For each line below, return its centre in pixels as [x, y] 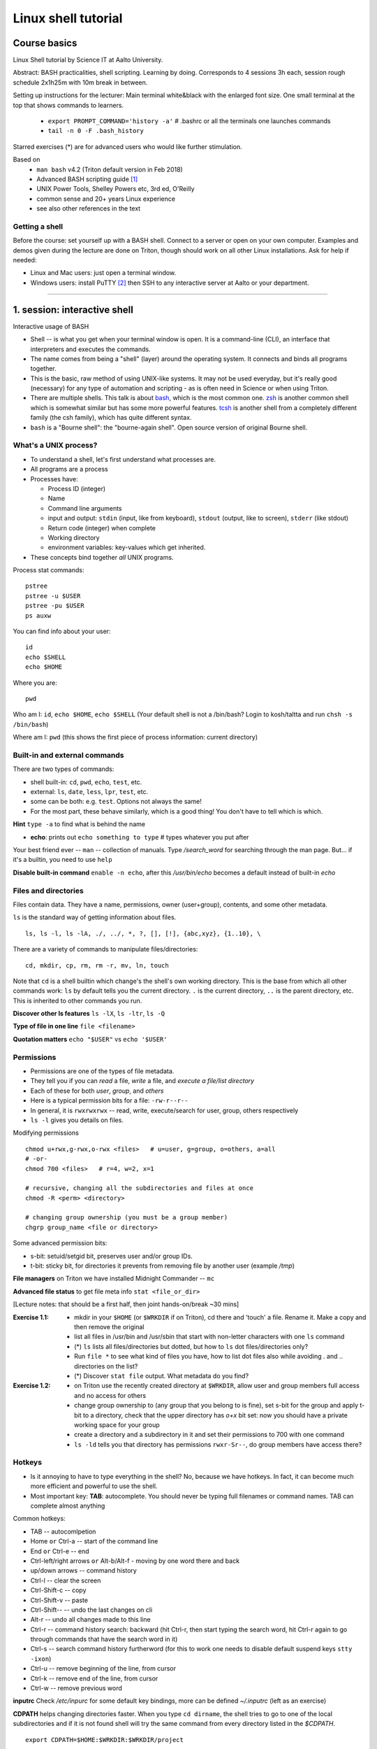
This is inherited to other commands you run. [77, 1000]
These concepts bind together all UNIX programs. [102, 557]
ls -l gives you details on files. [77, 1120]
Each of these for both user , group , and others [97, 1091]
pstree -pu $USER [55, 606]
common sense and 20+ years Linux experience [106, 199]
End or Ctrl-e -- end [60, 1551]
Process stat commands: [49, 570]
